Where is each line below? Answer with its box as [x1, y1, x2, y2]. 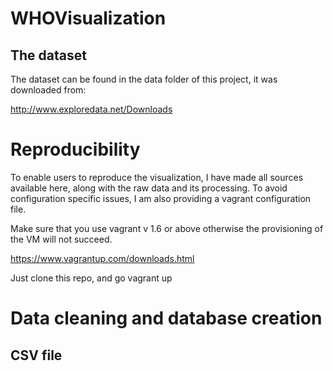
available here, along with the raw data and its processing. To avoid [10, 182, 288, 194]
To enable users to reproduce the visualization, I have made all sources [10, 171, 304, 183]
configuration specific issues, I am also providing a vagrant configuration [10, 192, 312, 204]
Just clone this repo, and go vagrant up [10, 272, 173, 284]
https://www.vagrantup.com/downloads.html [10, 252, 195, 264]
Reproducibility [10, 138, 141, 161]
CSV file [10, 347, 63, 364]
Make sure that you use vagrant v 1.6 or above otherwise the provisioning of [10, 222, 324, 234]
